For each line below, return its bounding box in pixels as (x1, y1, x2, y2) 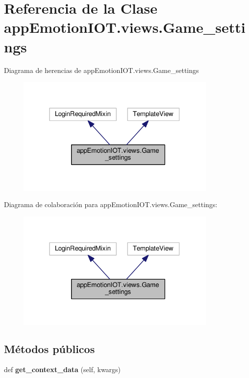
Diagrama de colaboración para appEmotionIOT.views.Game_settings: (4, 199, 218, 210)
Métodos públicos (4, 341, 95, 356)
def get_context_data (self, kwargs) (4, 364, 121, 374)
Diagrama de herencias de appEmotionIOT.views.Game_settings (4, 65, 199, 75)
